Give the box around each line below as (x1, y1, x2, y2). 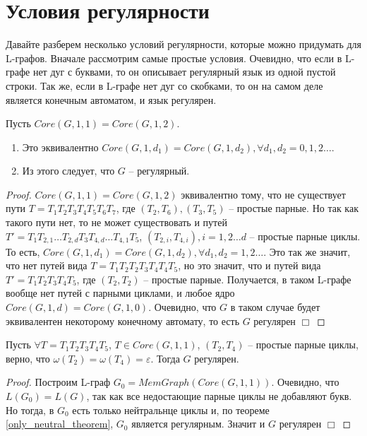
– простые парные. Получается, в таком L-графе (143, 271, 351, 286)
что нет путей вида (6, 258, 88, 273)
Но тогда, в (6, 402, 54, 417)
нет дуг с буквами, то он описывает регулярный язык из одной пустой (32, 64, 336, 79)
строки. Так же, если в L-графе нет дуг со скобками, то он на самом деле (6, 78, 323, 93)
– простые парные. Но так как (229, 201, 359, 216)
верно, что (6, 350, 50, 365)
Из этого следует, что (22, 163, 115, 178)
